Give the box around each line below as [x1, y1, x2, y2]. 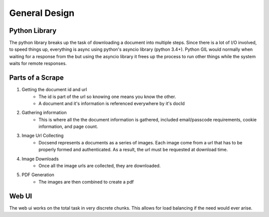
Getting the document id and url [21, 87, 87, 93]
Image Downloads [21, 156, 59, 162]
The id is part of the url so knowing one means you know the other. [38, 94, 176, 100]
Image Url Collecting [21, 132, 64, 139]
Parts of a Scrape [9, 74, 64, 82]
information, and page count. [38, 123, 98, 129]
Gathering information [21, 109, 67, 115]
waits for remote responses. [9, 60, 67, 67]
